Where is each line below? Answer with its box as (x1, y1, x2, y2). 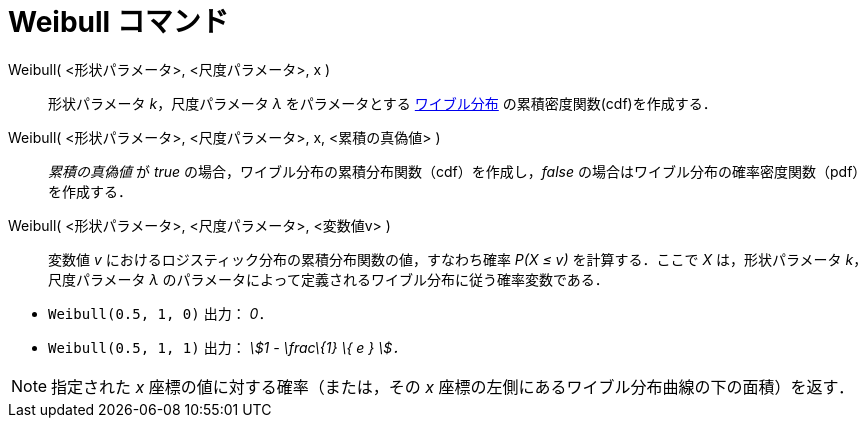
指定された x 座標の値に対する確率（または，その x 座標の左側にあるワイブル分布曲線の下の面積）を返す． (51, 376, 854, 397)
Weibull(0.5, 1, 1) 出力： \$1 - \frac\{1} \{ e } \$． (48, 338, 407, 356)
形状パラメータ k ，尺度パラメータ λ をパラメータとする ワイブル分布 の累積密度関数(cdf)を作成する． (48, 94, 717, 112)
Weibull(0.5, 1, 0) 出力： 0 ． (48, 304, 273, 322)
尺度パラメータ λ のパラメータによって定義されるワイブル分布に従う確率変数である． (48, 270, 609, 288)
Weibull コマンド (8, 5, 229, 39)
